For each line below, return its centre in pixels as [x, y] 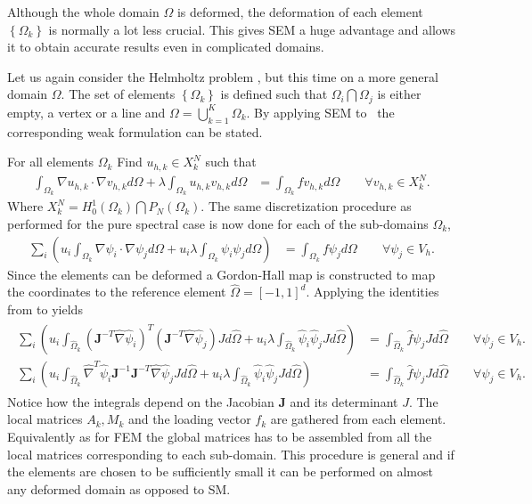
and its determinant [344, 401]
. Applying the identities [372, 292]
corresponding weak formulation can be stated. [135, 131]
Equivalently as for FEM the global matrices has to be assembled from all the [220, 436]
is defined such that [274, 94]
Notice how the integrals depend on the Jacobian [141, 401]
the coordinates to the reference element [117, 292]
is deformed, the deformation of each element [300, 12]
